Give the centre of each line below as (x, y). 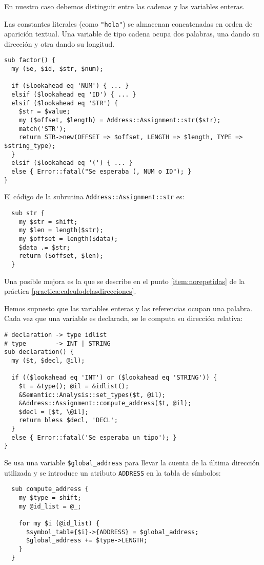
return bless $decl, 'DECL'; (68, 420)
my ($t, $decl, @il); (48, 360)
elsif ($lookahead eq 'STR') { (65, 103)
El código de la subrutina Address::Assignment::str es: (94, 196)
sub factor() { (30, 60)
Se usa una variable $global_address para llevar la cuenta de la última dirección (132, 463)
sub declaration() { (39, 352)
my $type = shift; (50, 498)
